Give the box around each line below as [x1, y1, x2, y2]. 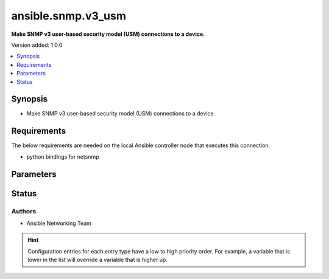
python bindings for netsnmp [26, 153, 99, 160]
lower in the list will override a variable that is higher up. [27, 256, 168, 264]
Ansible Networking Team [26, 219, 91, 227]
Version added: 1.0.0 [11, 41, 63, 49]
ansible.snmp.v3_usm [11, 9, 126, 22]
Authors [11, 207, 37, 215]
